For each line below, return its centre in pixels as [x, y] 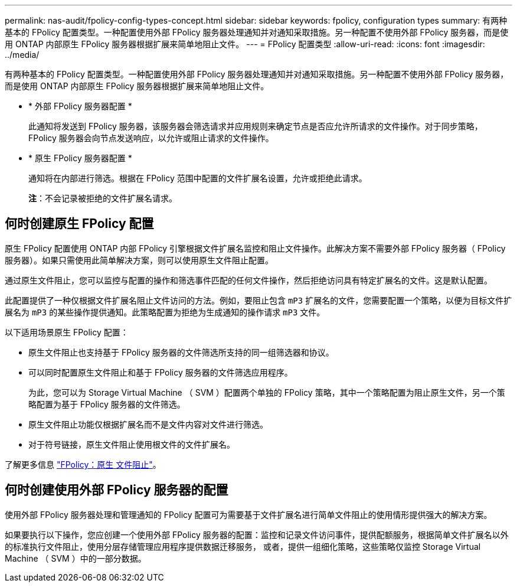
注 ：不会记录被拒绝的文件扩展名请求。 [103, 198]
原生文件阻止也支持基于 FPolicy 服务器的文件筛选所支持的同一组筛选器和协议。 [181, 352]
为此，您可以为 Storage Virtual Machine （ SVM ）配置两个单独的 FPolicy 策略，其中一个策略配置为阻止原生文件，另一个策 [267, 392]
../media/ [22, 55]
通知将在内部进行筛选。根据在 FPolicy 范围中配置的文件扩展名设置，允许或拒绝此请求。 [198, 178]
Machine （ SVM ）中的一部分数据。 [76, 558]
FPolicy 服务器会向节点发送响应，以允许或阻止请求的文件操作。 [151, 138]
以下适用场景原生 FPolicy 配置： [67, 332]
